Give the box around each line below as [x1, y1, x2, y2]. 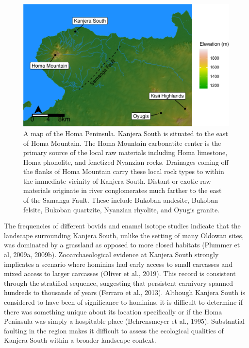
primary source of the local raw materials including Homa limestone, [23, 147, 228, 157]
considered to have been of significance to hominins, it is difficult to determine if [4, 297, 243, 307]
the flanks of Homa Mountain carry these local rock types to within [23, 166, 224, 176]
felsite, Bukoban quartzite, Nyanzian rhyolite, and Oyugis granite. [23, 204, 220, 214]
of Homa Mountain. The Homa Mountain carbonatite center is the [23, 138, 221, 148]
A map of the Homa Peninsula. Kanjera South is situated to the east [23, 128, 228, 138]
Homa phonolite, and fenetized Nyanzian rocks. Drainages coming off [23, 157, 229, 167]
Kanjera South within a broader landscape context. [4, 335, 156, 345]
